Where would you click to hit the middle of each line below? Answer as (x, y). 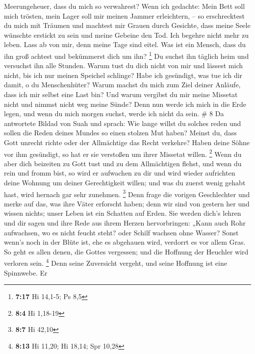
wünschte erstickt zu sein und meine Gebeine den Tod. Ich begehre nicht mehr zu (126, 35)
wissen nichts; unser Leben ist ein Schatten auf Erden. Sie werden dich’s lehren (123, 213)
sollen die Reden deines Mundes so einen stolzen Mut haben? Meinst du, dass (120, 133)
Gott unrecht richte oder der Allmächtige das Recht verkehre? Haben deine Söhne (127, 142)
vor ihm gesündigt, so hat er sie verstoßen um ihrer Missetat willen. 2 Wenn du (123, 153)
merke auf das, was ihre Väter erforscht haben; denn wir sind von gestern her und (127, 203)
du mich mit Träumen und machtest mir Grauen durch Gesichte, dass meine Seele (127, 25)
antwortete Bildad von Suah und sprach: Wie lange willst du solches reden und (123, 123)
